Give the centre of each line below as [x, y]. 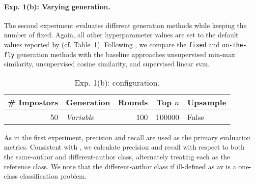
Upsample [207, 102]
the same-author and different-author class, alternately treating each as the [117, 157]
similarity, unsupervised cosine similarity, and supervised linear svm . [107, 64]
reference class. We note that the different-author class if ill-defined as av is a [120, 166]
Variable [80, 117]
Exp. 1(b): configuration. [117, 82]
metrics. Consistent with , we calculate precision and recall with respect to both [124, 147]
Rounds [133, 102]
